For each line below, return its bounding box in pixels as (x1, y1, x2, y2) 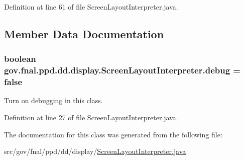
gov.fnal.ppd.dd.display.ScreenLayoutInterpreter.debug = (4, 64, 240, 76)
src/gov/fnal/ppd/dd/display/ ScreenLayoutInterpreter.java (4, 146, 186, 156)
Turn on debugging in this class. (4, 95, 103, 106)
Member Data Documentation (4, 26, 164, 41)
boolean (4, 52, 36, 65)
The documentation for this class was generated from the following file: (4, 129, 222, 139)
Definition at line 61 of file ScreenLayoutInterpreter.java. (4, 2, 178, 12)
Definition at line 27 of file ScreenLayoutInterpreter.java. (4, 112, 178, 123)
